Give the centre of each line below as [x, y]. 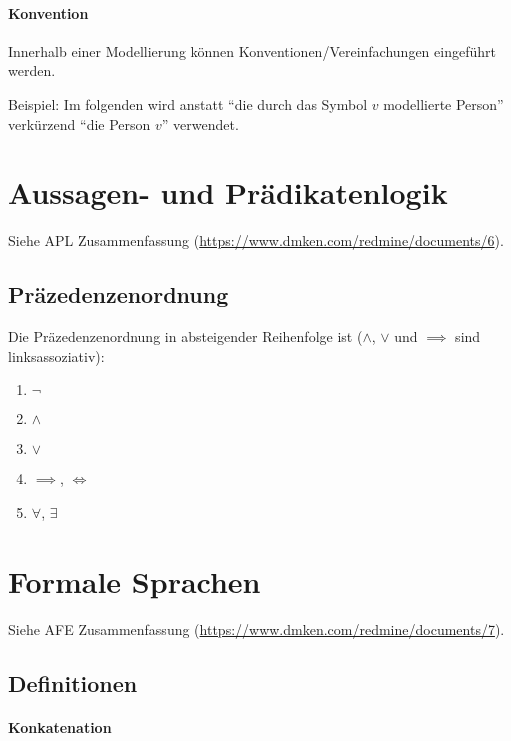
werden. [32, 70]
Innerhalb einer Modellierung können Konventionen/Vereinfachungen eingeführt [252, 50]
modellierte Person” [443, 103]
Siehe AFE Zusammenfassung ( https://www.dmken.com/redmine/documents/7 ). [256, 628]
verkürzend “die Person [79, 123]
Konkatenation [60, 726]
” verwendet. [200, 123]
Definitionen [73, 682]
